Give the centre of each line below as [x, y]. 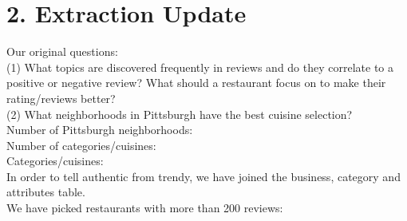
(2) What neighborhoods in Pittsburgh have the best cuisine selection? [180, 114]
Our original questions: [62, 51]
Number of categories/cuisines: [81, 145]
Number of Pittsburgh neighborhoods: [100, 130]
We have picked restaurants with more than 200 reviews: [145, 208]
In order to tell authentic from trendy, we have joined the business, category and [203, 176]
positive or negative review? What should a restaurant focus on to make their [196, 83]
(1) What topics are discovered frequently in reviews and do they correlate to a [200, 67]
